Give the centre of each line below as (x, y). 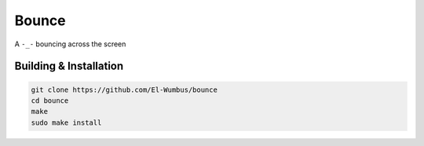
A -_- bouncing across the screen (70, 44)
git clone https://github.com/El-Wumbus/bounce (124, 89)
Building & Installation (69, 66)
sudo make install (66, 122)
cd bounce (50, 100)
